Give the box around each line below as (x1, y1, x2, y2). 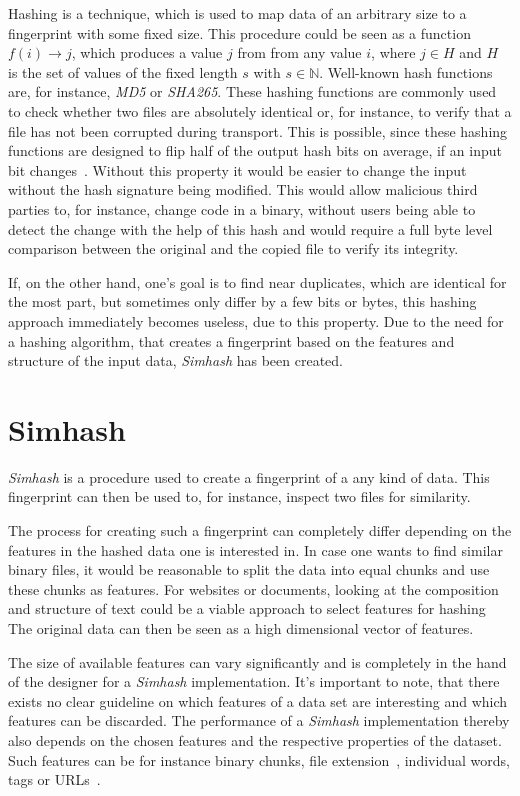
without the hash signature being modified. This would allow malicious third (8, 179, 478, 200)
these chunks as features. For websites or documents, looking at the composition (8, 578, 499, 599)
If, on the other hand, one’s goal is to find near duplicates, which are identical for (8, 271, 507, 292)
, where (371, 42, 416, 63)
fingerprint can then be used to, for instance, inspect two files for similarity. (8, 486, 471, 507)
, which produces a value (71, 42, 223, 63)
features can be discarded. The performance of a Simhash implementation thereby (8, 710, 510, 731)
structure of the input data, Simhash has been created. (8, 350, 343, 371)
